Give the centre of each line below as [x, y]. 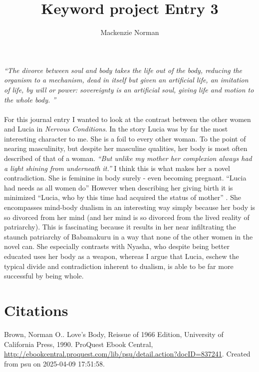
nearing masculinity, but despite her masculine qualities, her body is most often [126, 148]
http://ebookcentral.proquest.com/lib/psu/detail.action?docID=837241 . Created [127, 354]
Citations [36, 310]
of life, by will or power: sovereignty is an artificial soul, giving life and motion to [129, 89]
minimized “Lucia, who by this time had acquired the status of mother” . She [123, 197]
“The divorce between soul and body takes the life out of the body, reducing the [123, 70]
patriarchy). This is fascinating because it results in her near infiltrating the [120, 227]
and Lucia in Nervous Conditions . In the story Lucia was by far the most [116, 129]
